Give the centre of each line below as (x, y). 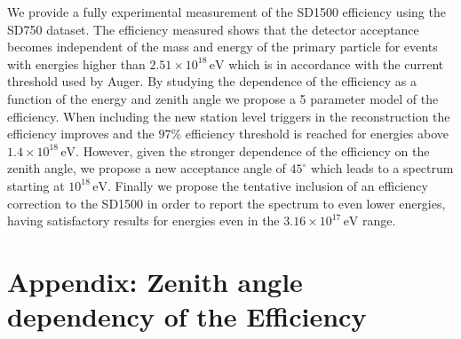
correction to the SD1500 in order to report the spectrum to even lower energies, (227, 203)
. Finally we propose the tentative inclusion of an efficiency (267, 185)
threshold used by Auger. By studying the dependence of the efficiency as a (212, 81)
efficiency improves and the (81, 134)
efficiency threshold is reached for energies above (317, 134)
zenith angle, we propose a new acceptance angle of (147, 168)
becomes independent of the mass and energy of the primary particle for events (223, 47)
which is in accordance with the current (336, 63)
